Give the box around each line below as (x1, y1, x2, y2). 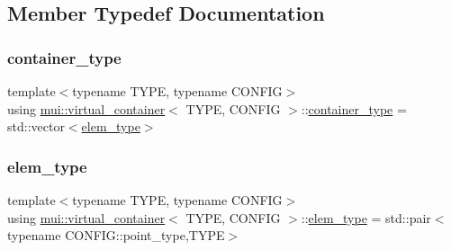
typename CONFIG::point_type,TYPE (7, 226, 225, 245)
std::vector (7, 117, 65, 136)
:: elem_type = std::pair (301, 208, 431, 227)
